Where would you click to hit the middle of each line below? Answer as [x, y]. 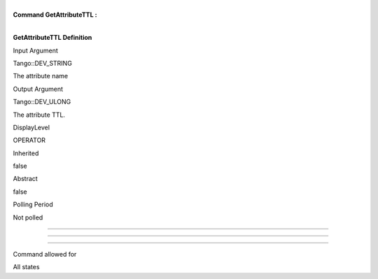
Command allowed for [45, 255]
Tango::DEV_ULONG [42, 102]
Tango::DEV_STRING [43, 63]
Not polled [28, 217]
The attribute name [41, 76]
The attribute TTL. [39, 115]
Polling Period [33, 205]
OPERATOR [29, 141]
